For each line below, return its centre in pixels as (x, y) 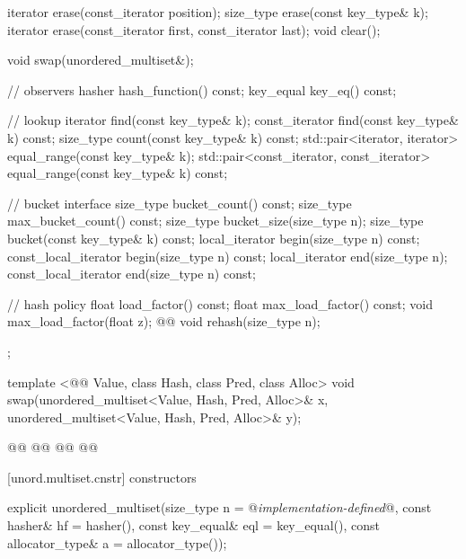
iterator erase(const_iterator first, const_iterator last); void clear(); (194, 29)
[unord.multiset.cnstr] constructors (102, 477)
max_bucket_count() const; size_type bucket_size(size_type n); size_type (215, 221)
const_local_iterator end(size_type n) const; (132, 274)
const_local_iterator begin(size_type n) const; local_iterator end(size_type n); (228, 256)
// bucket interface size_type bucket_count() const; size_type (180, 203)
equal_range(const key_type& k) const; (118, 173)
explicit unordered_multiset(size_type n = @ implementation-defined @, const (220, 507)
